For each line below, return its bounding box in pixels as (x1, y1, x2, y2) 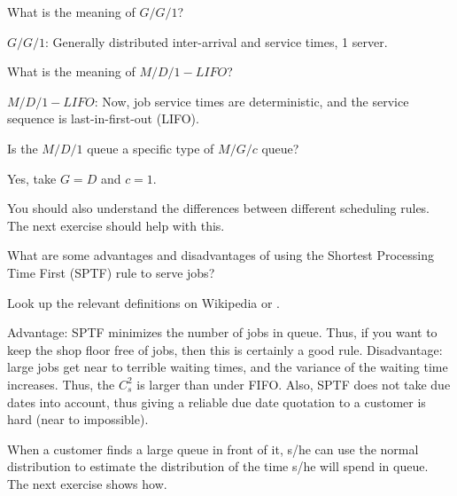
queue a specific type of (87, 138, 214, 157)
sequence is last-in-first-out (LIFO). (7, 109, 199, 128)
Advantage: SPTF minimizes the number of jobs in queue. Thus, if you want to (7, 323, 438, 342)
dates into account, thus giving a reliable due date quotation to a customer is (7, 392, 426, 411)
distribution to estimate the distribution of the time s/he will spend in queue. (7, 457, 429, 476)
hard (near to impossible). (7, 410, 149, 429)
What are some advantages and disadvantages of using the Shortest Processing (7, 246, 434, 264)
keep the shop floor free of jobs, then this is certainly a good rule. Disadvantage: (7, 340, 443, 358)
